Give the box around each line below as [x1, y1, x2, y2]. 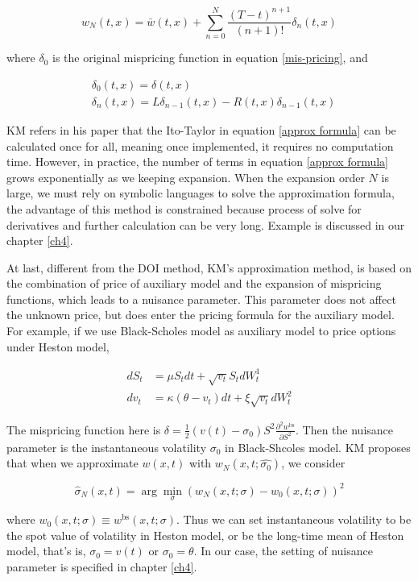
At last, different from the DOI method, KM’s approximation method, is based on [6, 259, 412, 276]
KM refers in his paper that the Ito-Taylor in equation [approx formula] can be [6, 121, 396, 138]
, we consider [281, 454, 346, 471]
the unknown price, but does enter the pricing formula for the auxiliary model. [6, 306, 395, 323]
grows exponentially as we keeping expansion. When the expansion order [6, 168, 365, 185]
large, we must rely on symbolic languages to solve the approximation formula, [6, 185, 395, 201]
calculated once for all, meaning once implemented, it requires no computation [6, 137, 394, 154]
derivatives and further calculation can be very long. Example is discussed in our [6, 216, 405, 233]
